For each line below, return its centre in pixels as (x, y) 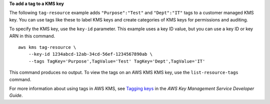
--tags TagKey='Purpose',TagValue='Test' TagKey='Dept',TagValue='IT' (117, 61)
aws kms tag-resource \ (47, 47)
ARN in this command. (32, 36)
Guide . (16, 96)
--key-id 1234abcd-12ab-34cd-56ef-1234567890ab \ (90, 54)
